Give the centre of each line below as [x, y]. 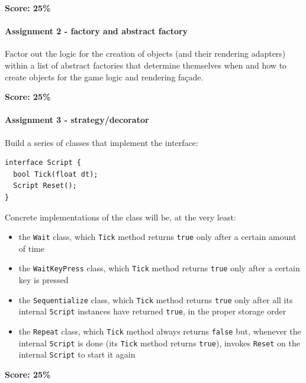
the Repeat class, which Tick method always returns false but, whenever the [160, 331]
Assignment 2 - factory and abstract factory [96, 31]
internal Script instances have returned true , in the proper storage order [152, 311]
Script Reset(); [45, 186]
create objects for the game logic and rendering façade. [104, 77]
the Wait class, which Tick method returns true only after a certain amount [157, 237]
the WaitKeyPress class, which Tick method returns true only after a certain [159, 268]
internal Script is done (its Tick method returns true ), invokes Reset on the [159, 343]
